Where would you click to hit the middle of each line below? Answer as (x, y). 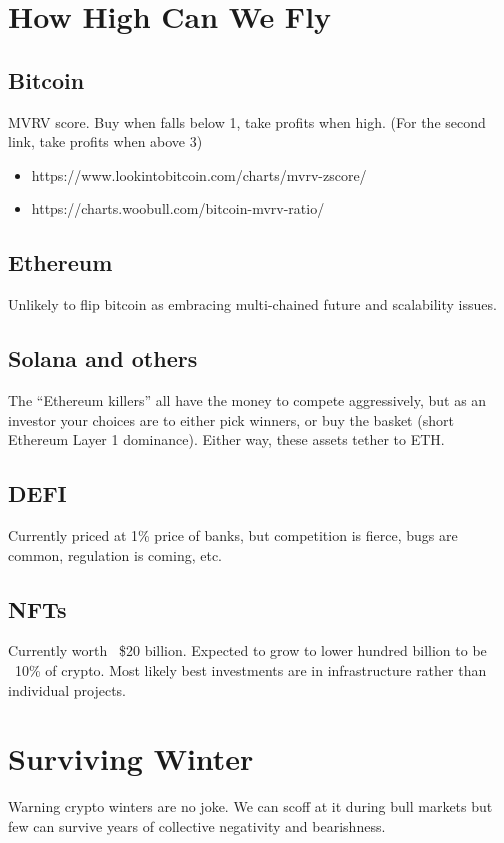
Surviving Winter (131, 758)
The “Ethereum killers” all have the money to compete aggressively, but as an (247, 399)
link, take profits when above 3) (105, 141)
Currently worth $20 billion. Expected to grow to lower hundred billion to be (247, 650)
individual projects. (67, 689)
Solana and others (103, 358)
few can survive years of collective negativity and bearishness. (197, 825)
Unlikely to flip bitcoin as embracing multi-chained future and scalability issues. (252, 304)
